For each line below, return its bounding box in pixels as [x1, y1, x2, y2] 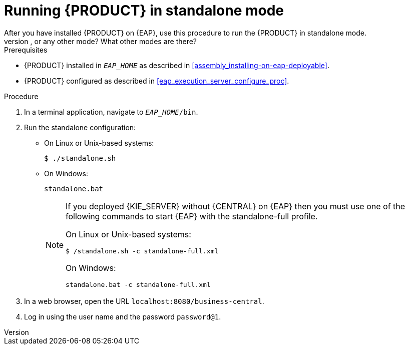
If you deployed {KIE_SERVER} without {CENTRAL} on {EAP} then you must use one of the [66, 201, 405, 211]
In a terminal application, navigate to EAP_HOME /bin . [24, 107, 198, 116]
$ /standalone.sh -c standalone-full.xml [66, 247, 219, 255]
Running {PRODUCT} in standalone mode [4, 2, 284, 19]
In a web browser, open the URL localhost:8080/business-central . [24, 296, 264, 305]
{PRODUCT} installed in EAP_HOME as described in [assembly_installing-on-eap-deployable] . [24, 61, 329, 70]
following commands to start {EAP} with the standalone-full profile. [66, 211, 318, 221]
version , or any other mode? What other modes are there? [4, 37, 197, 46]
